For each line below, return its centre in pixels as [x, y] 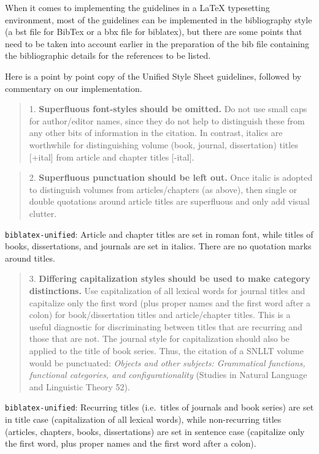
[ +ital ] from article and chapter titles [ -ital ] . [112, 157]
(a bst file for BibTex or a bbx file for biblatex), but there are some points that [154, 32]
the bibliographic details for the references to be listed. [108, 55]
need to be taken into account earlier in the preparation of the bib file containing [157, 43]
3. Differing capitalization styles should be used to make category [170, 278]
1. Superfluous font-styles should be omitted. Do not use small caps [168, 109]
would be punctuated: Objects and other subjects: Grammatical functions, [167, 362]
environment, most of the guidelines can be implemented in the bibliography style [159, 19]
